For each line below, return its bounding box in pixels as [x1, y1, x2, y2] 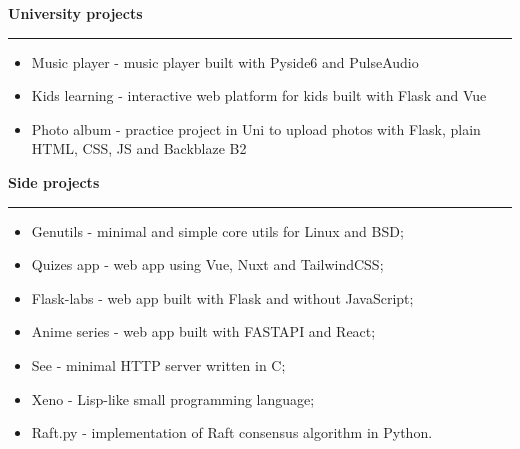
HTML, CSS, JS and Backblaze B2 [31, 138, 247, 159]
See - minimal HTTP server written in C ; [31, 354, 286, 375]
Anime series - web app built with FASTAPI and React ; [31, 321, 376, 342]
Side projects [8, 171, 100, 192]
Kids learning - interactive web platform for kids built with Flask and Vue [31, 85, 487, 106]
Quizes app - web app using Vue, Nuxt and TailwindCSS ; [31, 254, 384, 275]
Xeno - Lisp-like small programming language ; [31, 388, 315, 409]
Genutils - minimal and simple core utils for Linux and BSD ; [31, 220, 404, 241]
